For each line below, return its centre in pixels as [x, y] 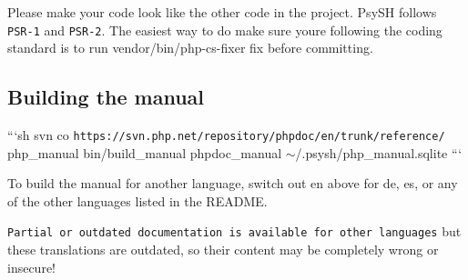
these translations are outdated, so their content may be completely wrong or [223, 250]
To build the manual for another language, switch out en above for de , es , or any [233, 183]
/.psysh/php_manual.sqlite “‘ [379, 152]
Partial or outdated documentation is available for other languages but [234, 231]
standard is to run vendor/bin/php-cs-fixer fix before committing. [190, 48]
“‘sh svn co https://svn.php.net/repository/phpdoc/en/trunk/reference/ [226, 135]
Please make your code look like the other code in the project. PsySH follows [222, 12]
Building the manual [106, 97]
